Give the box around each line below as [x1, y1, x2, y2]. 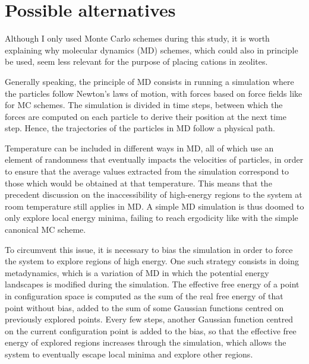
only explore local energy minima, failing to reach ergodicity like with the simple [5, 211, 298, 224]
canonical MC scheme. [5, 223, 86, 236]
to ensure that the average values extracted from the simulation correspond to [5, 165, 289, 178]
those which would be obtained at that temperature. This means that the [5, 176, 272, 189]
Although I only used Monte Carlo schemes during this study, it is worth [5, 32, 270, 45]
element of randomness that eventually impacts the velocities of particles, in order [5, 153, 304, 166]
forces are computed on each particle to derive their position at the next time [5, 110, 286, 122]
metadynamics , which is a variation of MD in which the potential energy [5, 266, 269, 278]
